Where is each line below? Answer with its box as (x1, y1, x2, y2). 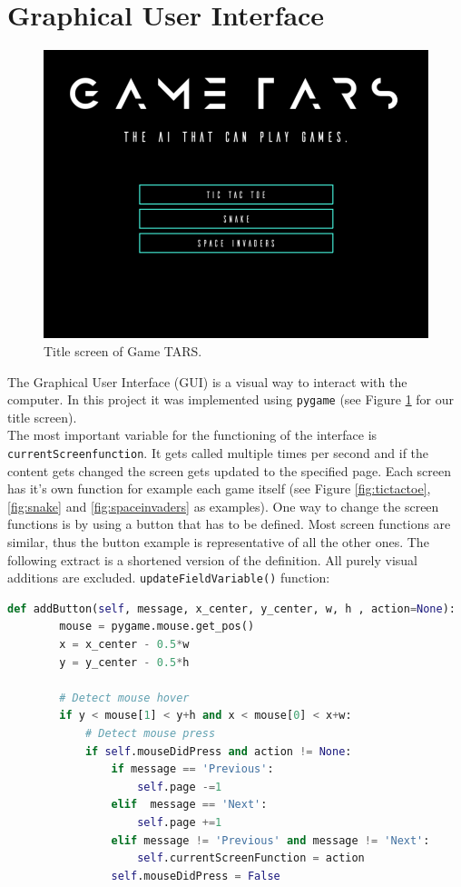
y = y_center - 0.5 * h (59, 655, 190, 669)
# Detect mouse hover (59, 691, 190, 704)
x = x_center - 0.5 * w (59, 638, 190, 651)
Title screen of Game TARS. (44, 341, 202, 360)
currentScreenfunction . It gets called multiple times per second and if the (7, 443, 429, 462)
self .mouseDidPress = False (111, 869, 280, 882)
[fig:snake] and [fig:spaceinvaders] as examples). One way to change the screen (7, 496, 439, 515)
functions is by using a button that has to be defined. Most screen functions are (7, 514, 451, 533)
